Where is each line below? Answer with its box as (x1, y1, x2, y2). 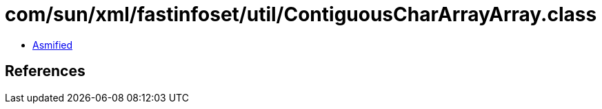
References (5, 62, 86, 80)
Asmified (32, 38, 73, 51)
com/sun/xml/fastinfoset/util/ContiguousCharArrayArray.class (5, 3, 597, 26)
